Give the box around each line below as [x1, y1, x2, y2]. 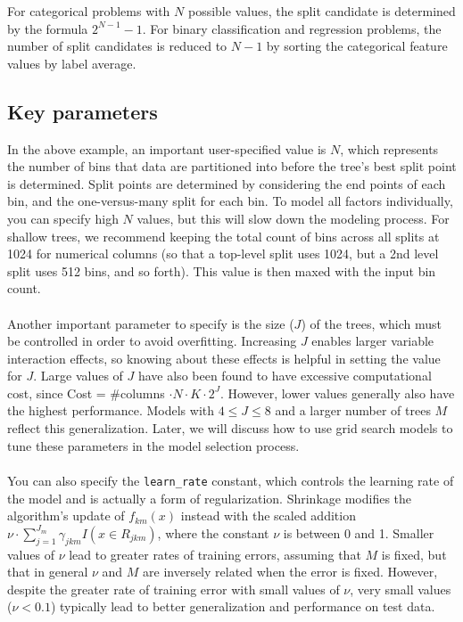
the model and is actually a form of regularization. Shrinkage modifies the [7, 488, 412, 507]
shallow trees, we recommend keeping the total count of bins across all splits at [7, 226, 440, 245]
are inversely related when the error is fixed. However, [143, 562, 438, 581]
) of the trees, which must [301, 314, 442, 332]
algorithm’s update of [7, 506, 125, 525]
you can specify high [7, 209, 119, 227]
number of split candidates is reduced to [7, 37, 227, 55]
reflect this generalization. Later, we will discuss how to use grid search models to [7, 419, 453, 438]
